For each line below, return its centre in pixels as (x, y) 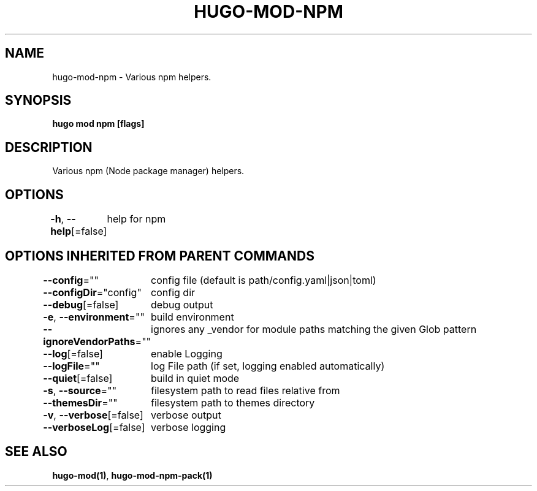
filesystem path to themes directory (233, 402)
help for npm (136, 219)
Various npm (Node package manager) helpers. (148, 171)
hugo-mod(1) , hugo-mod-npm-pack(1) (132, 475)
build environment (192, 317)
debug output (182, 304)
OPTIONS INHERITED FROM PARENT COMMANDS (160, 256)
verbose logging (189, 427)
